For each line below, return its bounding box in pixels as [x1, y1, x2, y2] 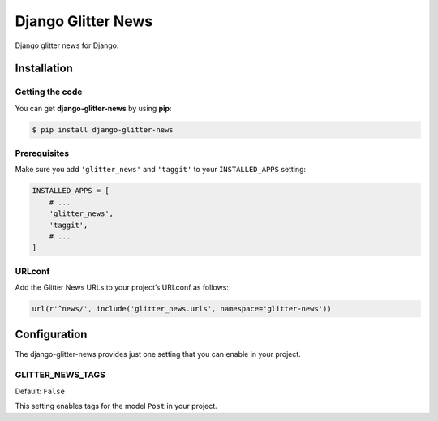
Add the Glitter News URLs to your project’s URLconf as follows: [15, 282, 229, 292]
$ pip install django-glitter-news [32, 125, 174, 134]
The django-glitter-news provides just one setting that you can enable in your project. [15, 349, 302, 359]
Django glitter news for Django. [15, 41, 119, 50]
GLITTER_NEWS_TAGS [15, 369, 105, 380]
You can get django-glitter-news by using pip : [15, 103, 172, 113]
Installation [15, 62, 73, 75]
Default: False [15, 386, 65, 396]
